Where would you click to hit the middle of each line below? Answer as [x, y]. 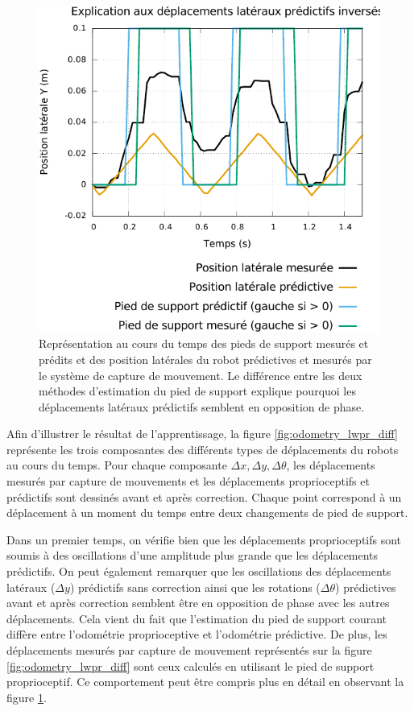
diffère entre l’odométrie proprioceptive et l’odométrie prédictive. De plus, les [197, 634]
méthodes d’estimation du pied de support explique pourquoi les [197, 391]
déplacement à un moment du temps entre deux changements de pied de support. [207, 513]
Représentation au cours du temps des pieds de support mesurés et [204, 343]
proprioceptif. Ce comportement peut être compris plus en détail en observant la [205, 682]
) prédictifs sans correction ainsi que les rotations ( [195, 587]
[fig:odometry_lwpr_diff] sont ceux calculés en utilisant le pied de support [190, 666]
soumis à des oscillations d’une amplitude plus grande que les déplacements [193, 555]
